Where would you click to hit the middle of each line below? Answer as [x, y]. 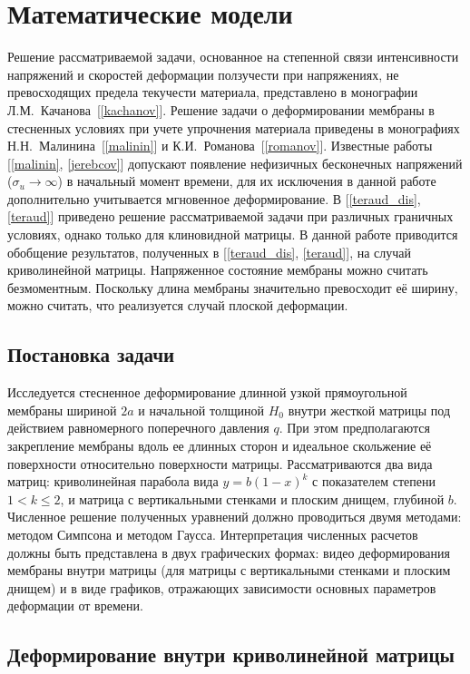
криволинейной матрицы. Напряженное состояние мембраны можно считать [218, 270]
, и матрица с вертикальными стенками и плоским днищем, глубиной [252, 498]
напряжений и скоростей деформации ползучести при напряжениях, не [203, 74]
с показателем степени [374, 481]
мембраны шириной [62, 410]
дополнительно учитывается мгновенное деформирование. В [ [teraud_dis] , [214, 198]
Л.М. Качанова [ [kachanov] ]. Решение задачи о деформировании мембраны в [221, 109]
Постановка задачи [91, 354]
